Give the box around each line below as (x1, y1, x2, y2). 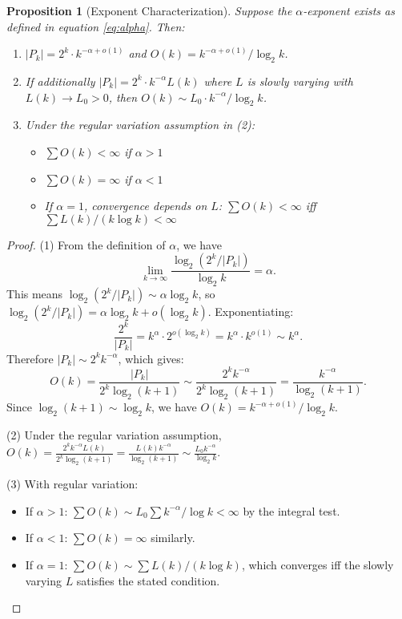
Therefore (6, 350, 54, 366)
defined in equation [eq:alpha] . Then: (6, 18, 185, 34)
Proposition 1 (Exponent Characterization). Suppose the (6, 2, 292, 18)
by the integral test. (243, 502, 340, 519)
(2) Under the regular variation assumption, (6, 426, 222, 443)
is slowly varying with (247, 72, 353, 89)
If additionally (25, 72, 95, 89)
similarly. (151, 529, 195, 546)
